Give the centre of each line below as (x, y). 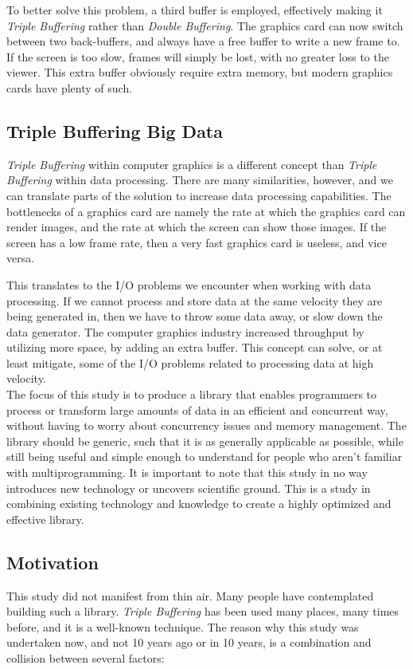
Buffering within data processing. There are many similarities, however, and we (200, 180)
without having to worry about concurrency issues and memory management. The (206, 425)
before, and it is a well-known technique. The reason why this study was (183, 626)
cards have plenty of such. (70, 87)
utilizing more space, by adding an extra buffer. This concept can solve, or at (195, 347)
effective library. (45, 519)
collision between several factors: (86, 658)
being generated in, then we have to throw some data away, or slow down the (195, 316)
